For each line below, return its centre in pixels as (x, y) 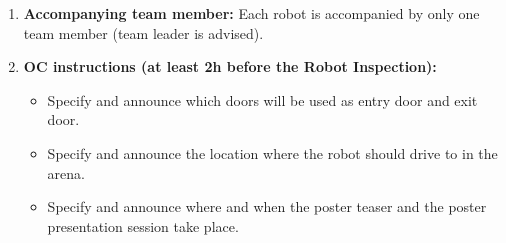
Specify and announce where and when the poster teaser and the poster (267, 206)
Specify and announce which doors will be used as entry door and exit (262, 99)
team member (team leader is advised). (143, 32)
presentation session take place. (143, 225)
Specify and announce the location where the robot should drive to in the (272, 152)
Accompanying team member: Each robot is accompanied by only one (251, 13)
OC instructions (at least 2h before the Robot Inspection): (230, 66)
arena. (66, 172)
